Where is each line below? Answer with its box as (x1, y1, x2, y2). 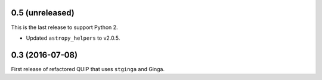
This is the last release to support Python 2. (11, 24, 119, 31)
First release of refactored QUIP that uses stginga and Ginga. (11, 65, 165, 72)
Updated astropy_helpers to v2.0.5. (26, 34, 120, 41)
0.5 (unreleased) (11, 8, 75, 18)
